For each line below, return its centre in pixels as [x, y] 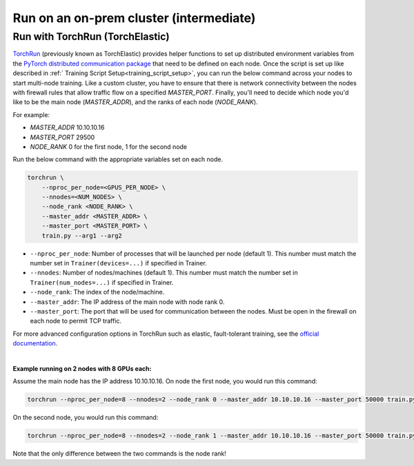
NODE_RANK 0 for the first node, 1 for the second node [109, 146]
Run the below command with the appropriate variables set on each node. [118, 159]
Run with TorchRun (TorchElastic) [91, 37]
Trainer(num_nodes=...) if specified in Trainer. [102, 282]
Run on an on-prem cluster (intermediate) [134, 18]
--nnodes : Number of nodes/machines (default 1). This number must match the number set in [164, 273]
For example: [31, 114]
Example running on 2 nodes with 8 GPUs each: [82, 368]
